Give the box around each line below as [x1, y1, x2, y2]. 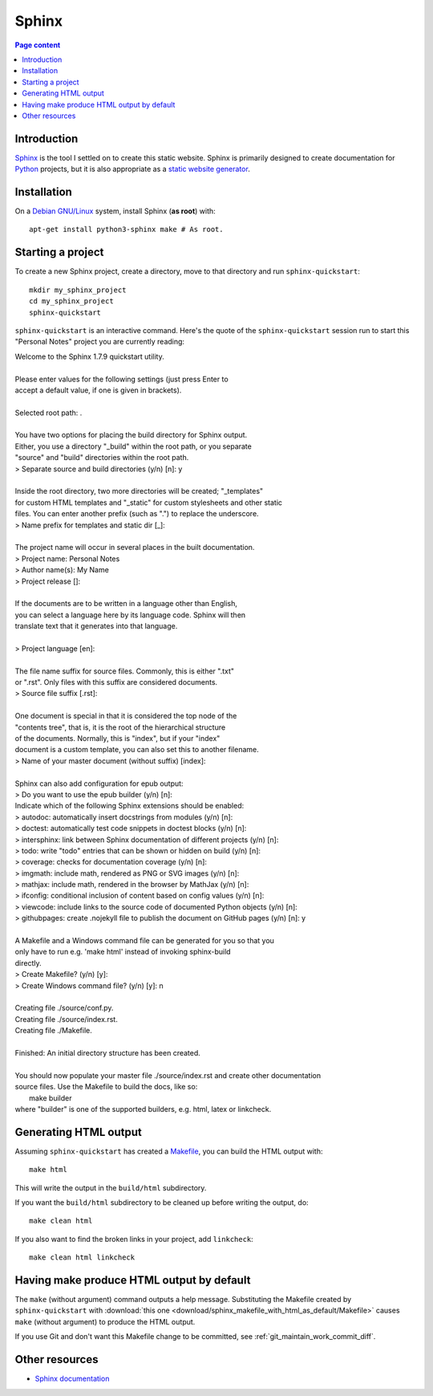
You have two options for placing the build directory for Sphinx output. [14, 430, 248, 440]
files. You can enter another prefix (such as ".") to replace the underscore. [14, 509, 260, 519]
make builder [29, 1093, 72, 1103]
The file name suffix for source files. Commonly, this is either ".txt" [14, 666, 235, 676]
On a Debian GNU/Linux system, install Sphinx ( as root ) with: [14, 206, 216, 216]
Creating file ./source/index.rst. [14, 1014, 118, 1024]
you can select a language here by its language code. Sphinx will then [14, 610, 246, 620]
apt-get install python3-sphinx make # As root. [29, 225, 224, 234]
